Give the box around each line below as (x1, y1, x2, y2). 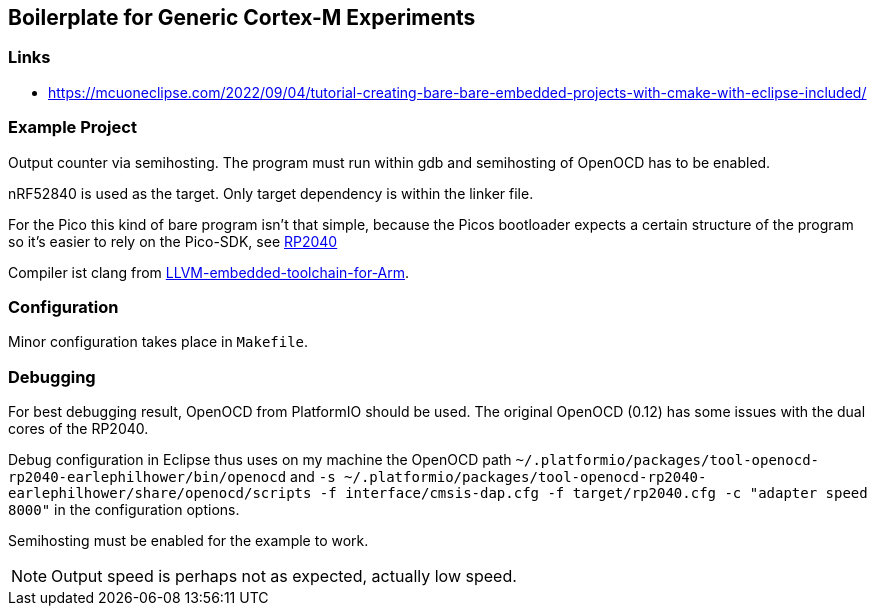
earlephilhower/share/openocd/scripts (8, 485, 312, 502)
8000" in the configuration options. (8, 501, 240, 519)
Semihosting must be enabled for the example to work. (8, 532, 369, 550)
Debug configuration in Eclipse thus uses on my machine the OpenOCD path (8, 451, 512, 469)
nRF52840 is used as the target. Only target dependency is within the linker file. (8, 184, 534, 202)
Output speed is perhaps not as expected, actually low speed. (51, 566, 517, 587)
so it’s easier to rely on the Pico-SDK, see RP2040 (8, 232, 338, 250)
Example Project (8, 117, 137, 138)
